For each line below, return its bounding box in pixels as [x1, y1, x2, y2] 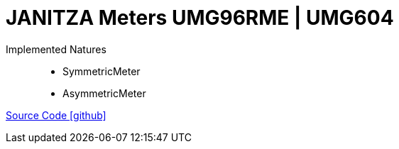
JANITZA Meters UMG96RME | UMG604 [6, 6, 394, 30]
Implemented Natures [6, 43, 106, 55]
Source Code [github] [6, 109, 106, 121]
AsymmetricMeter [62, 87, 146, 99]
